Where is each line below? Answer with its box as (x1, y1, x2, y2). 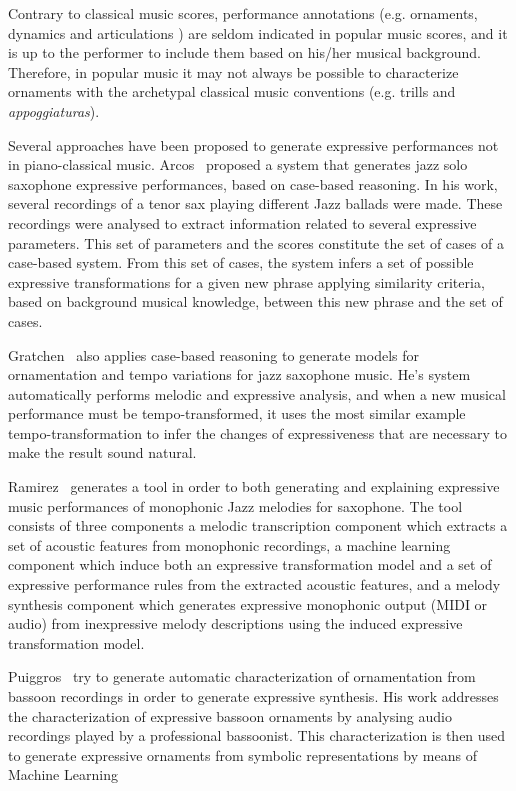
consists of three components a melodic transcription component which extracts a (8, 515, 508, 536)
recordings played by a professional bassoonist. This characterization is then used (8, 725, 506, 746)
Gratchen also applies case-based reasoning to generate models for (8, 344, 419, 365)
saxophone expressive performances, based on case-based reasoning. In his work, (8, 173, 498, 194)
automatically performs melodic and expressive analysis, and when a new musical (8, 383, 506, 404)
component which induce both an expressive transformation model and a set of (8, 554, 492, 575)
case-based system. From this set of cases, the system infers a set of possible (8, 252, 474, 273)
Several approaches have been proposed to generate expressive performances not (8, 134, 499, 155)
